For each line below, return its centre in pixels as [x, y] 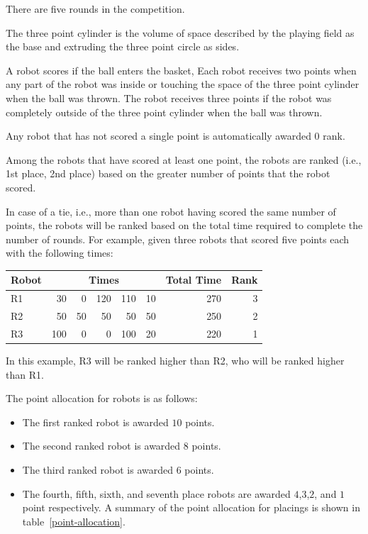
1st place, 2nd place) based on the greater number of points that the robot [168, 173]
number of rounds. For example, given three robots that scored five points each [178, 239]
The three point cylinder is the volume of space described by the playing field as [180, 32]
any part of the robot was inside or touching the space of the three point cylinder [183, 84]
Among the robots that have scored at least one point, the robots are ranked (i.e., [184, 159]
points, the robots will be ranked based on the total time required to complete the [184, 225]
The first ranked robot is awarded [95, 422]
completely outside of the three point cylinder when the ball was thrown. [164, 112]
